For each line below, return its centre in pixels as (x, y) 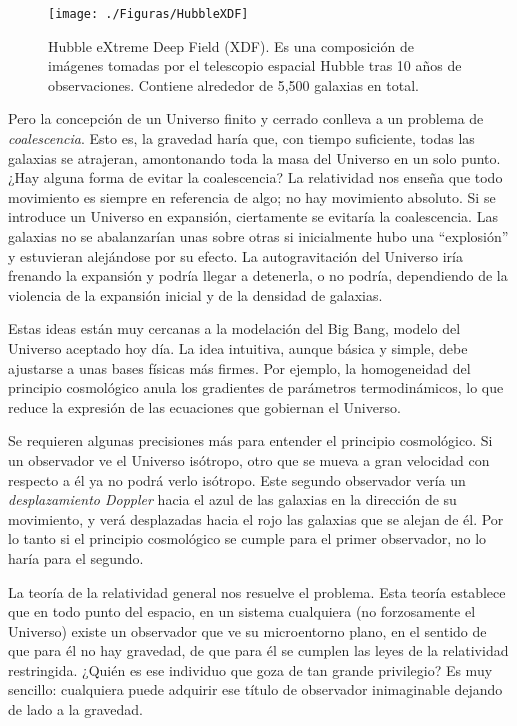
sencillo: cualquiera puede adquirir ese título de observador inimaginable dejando (255, 689)
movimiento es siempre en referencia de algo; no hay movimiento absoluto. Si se (252, 196)
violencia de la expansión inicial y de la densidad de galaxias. (195, 294)
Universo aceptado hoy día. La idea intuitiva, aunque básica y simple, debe (238, 347)
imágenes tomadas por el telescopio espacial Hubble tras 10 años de (255, 65)
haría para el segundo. (76, 557)
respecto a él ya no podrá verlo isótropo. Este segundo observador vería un (237, 479)
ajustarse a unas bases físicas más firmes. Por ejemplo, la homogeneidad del (239, 367)
